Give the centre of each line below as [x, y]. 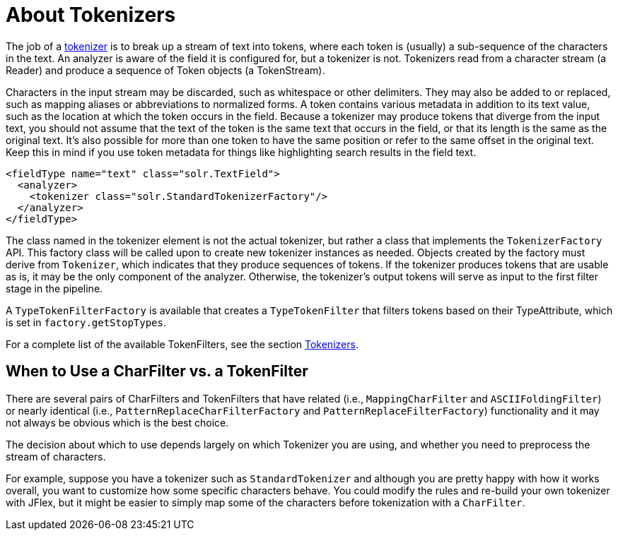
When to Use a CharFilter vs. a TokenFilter [157, 371]
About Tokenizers [91, 15]
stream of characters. [56, 456]
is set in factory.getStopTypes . [86, 322]
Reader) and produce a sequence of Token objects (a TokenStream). [165, 70]
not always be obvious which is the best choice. [117, 422]
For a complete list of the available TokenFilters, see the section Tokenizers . [182, 344]
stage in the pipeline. [54, 288]
